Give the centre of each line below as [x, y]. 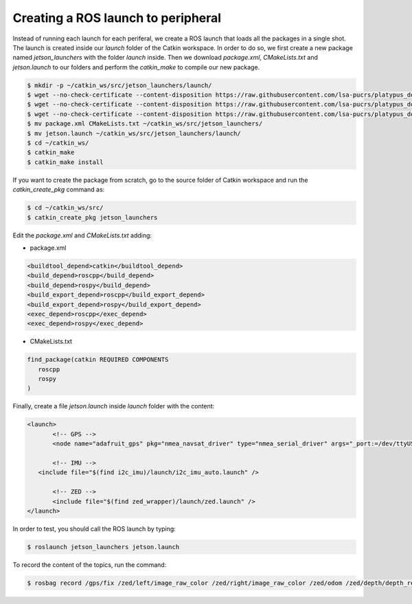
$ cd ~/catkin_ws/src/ [65, 208]
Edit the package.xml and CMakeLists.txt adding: [82, 235]
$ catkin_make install [65, 162]
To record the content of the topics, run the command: [90, 565]
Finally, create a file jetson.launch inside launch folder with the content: [114, 406]
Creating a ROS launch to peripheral [117, 18]
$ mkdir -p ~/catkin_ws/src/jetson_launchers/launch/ [119, 85]
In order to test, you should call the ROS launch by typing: [94, 528]
